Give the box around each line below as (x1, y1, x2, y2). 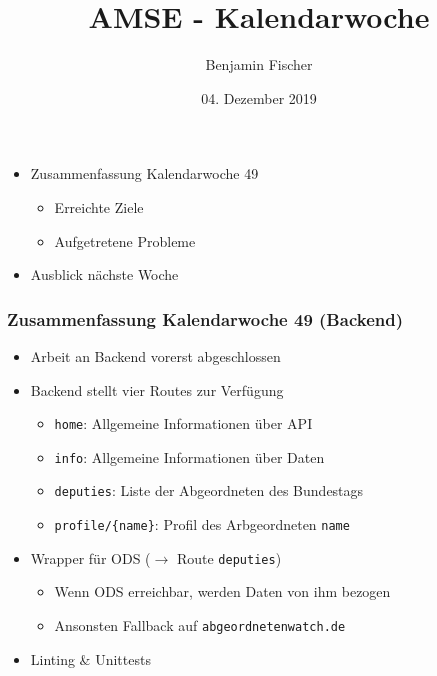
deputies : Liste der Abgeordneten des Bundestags (54, 480, 364, 501)
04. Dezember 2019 (201, 87, 317, 108)
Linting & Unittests (30, 648, 151, 669)
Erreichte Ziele (54, 196, 144, 217)
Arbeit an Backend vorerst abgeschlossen (30, 345, 281, 366)
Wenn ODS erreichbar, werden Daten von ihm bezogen (54, 581, 391, 602)
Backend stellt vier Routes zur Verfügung (30, 379, 284, 400)
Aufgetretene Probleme (54, 230, 196, 251)
